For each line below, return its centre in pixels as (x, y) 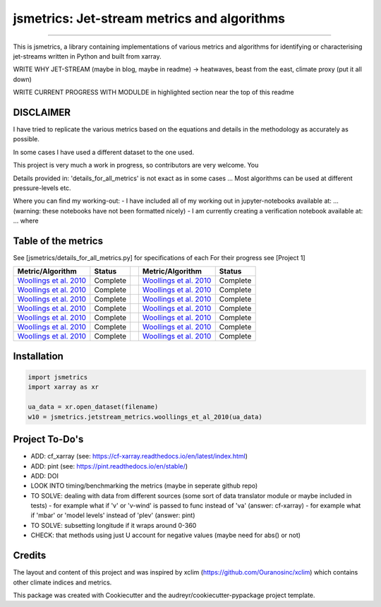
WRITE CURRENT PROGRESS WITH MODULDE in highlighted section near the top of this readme (153, 93)
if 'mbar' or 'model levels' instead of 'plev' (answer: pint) (113, 515)
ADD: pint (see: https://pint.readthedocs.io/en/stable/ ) (109, 466)
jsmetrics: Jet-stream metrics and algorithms (149, 18)
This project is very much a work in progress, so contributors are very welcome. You (136, 165)
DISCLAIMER (42, 112)
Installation (38, 356)
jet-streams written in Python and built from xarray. (87, 56)
